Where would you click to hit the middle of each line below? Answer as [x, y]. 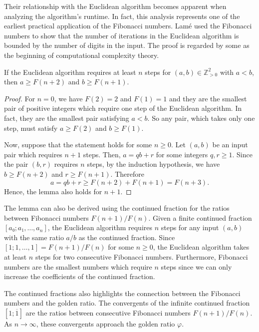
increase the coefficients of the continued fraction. [80, 276]
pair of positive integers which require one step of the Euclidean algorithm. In [123, 108]
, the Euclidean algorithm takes [201, 247]
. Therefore [127, 173]
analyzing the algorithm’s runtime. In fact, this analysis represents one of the [122, 16]
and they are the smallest [208, 98]
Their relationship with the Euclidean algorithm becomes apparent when [115, 6]
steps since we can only [196, 266]
